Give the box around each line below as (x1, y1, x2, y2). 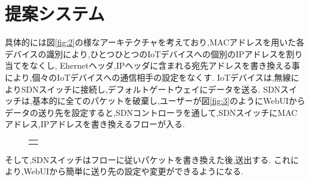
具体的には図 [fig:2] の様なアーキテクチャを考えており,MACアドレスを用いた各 (5, 36, 305, 48)
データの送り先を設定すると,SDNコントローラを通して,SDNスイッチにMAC (5, 106, 298, 118)
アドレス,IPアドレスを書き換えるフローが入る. (5, 118, 185, 130)
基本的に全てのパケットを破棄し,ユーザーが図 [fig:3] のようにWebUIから (32, 94, 305, 107)
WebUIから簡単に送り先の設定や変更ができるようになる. (23, 165, 244, 177)
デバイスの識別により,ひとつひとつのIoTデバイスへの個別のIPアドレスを (5, 47, 286, 60)
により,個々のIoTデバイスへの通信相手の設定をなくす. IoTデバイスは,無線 (5, 70, 291, 83)
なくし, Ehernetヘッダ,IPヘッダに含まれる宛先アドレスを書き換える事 (29, 59, 300, 72)
